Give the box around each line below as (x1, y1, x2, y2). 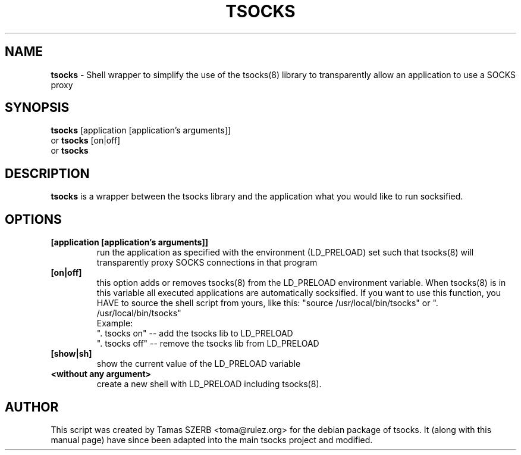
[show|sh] (51, 348, 92, 359)
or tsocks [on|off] (51, 135, 121, 146)
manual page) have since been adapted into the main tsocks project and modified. (51, 434, 373, 445)
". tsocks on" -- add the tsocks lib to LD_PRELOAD (96, 328, 293, 339)
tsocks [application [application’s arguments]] (51, 125, 231, 136)
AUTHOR (5, 399, 59, 415)
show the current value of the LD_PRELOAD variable (96, 359, 301, 369)
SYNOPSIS (5, 100, 70, 116)
